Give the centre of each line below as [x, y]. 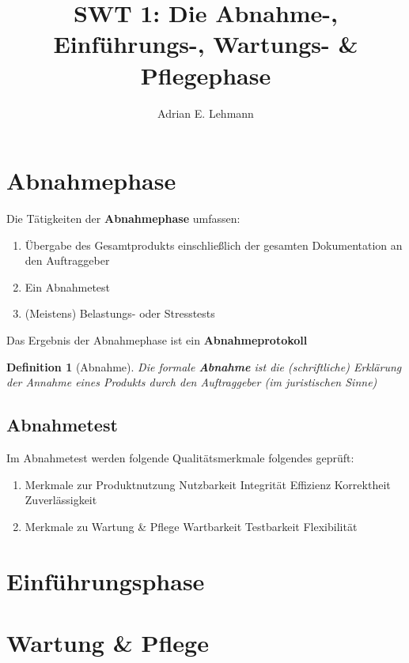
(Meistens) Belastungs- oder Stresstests [120, 313]
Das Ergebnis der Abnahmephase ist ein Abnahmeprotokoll [157, 340]
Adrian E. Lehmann [206, 113]
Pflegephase [206, 75]
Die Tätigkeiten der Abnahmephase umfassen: [123, 218]
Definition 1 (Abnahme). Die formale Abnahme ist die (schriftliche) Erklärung [204, 366]
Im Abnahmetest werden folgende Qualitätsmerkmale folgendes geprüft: [180, 457]
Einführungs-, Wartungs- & [206, 44]
